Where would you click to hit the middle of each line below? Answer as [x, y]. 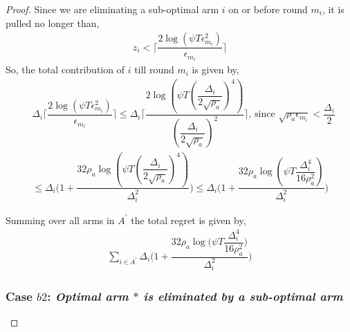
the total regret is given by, [188, 220]
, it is [333, 9]
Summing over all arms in [60, 220]
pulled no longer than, [53, 22]
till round [154, 70]
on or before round [268, 9]
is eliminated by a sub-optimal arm [243, 296]
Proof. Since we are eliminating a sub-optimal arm [112, 9]
